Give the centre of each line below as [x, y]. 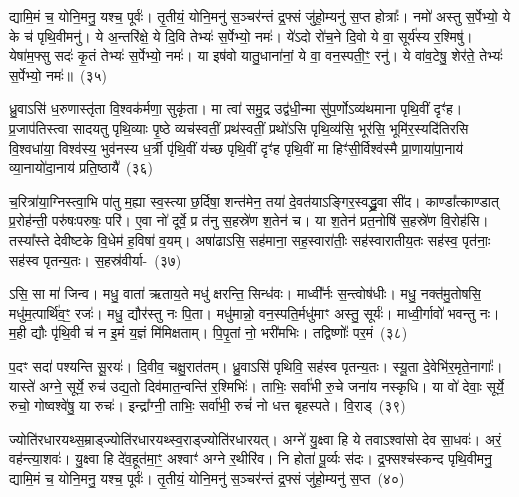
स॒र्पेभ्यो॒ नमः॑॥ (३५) [58, 74]
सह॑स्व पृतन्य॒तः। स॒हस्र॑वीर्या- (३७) [95, 259]
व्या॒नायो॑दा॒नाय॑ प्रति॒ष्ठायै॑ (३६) [81, 167]
